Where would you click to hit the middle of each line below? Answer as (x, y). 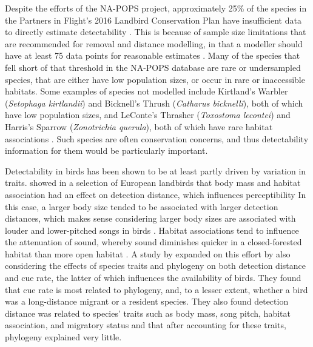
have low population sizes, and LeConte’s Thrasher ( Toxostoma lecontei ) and (148, 115)
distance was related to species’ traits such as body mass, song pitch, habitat (148, 313)
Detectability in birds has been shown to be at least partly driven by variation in (156, 170)
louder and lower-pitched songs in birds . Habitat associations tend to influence (152, 230)
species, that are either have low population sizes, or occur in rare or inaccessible (155, 79)
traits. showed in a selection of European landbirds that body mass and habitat (153, 183)
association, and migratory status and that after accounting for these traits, (146, 325)
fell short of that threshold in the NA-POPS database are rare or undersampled (153, 67)
